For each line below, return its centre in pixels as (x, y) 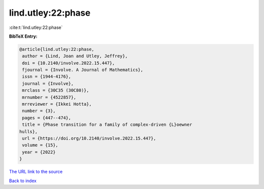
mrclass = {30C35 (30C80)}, (56, 90)
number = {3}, (39, 111)
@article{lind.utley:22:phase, (57, 49)
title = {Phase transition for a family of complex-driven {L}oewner (107, 125)
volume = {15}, (40, 145)
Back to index (23, 181)
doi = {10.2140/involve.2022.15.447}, (68, 63)
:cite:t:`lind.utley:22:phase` (36, 27)
